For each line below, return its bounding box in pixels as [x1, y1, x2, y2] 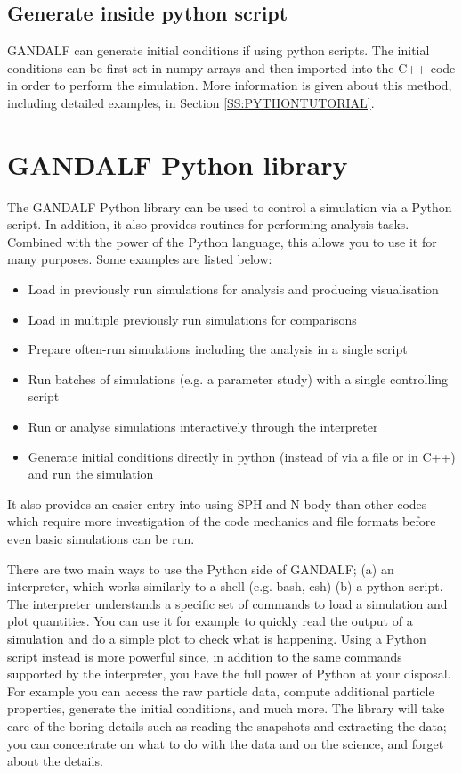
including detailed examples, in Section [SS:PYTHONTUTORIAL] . [7, 93, 375, 111]
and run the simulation [28, 465, 154, 483]
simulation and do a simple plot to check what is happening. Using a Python [7, 629, 426, 647]
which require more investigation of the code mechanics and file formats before [7, 512, 436, 530]
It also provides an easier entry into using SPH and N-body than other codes [7, 494, 427, 513]
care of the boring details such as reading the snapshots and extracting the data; [7, 716, 447, 735]
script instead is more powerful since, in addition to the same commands [7, 646, 402, 665]
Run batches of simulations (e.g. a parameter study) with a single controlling [28, 369, 449, 388]
